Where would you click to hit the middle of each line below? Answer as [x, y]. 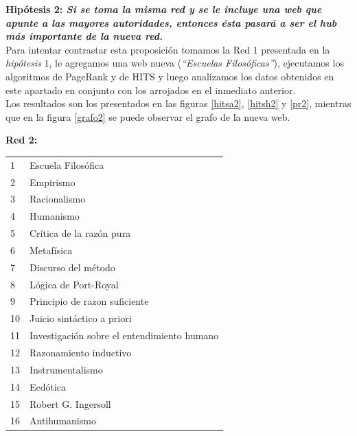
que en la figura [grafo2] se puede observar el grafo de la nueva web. [148, 116]
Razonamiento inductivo [81, 352]
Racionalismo [58, 199]
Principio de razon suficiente [89, 301]
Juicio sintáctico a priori [81, 318]
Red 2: [22, 140]
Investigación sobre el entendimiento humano [124, 335]
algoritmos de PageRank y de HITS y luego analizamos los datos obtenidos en [170, 76]
